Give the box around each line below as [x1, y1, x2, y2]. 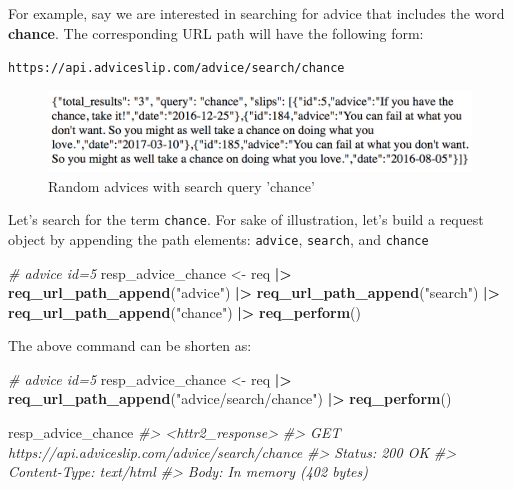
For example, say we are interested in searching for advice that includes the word [8, 3, 505, 23]
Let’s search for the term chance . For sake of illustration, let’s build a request [8, 209, 484, 230]
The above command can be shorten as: [8, 335, 252, 356]
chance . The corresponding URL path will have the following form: [8, 22, 424, 43]
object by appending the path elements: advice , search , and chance [8, 228, 429, 249]
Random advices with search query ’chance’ [48, 175, 315, 196]
